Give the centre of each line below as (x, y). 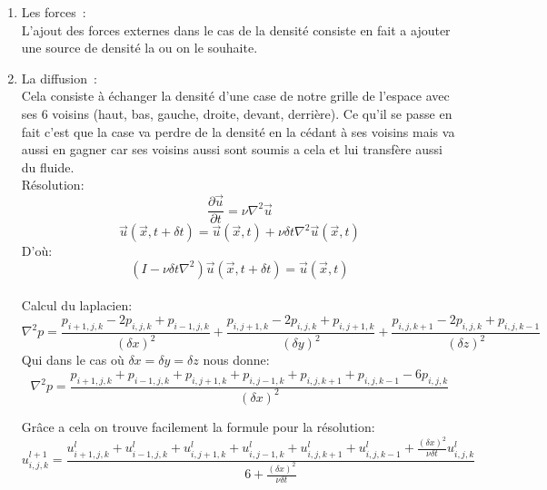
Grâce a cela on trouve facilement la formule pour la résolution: (198, 426)
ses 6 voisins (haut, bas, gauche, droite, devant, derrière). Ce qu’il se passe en (237, 113)
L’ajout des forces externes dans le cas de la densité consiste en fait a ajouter (236, 29)
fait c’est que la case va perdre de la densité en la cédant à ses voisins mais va (238, 131)
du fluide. (48, 167)
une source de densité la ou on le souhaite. (139, 48)
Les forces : (54, 12)
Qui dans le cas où (73, 360)
